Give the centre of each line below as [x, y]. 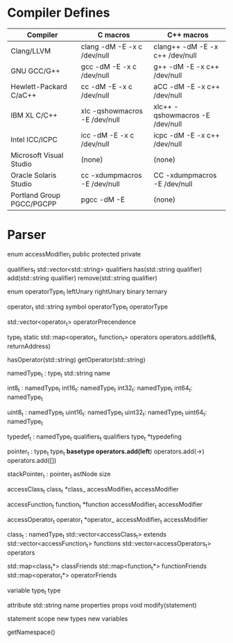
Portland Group [36, 195]
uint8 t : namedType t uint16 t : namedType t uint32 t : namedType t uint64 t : [107, 413]
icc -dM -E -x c [107, 135]
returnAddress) [29, 346]
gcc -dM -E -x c [109, 66]
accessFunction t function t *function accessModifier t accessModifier [105, 505]
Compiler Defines [59, 13]
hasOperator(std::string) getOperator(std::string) [76, 359]
